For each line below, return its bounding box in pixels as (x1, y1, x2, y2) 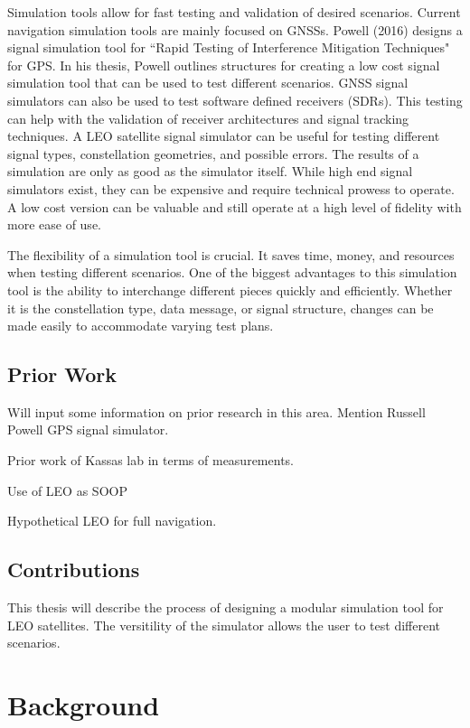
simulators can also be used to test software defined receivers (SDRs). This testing (7, 90, 463, 109)
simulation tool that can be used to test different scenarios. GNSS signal (7, 73, 409, 92)
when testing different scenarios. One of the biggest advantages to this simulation (7, 263, 457, 282)
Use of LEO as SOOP (7, 481, 127, 499)
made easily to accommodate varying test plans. (7, 316, 274, 335)
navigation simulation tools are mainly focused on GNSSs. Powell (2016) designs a (7, 20, 463, 39)
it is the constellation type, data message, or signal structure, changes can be (7, 298, 434, 317)
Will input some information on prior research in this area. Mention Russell (7, 402, 426, 421)
